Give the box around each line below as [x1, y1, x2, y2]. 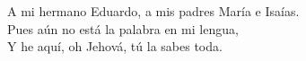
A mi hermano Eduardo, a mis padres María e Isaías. [7, 2, 300, 20]
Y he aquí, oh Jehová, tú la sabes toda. [7, 37, 223, 56]
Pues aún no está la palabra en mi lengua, [7, 19, 239, 38]
